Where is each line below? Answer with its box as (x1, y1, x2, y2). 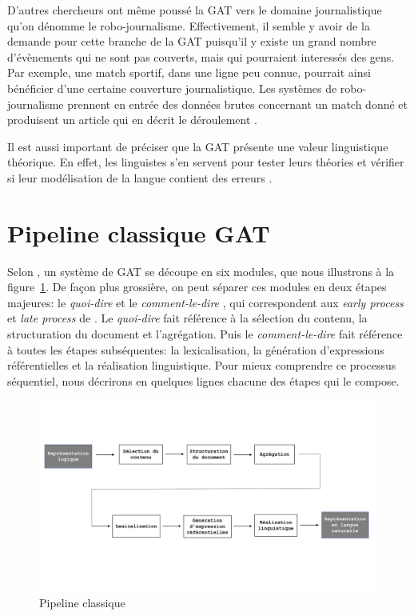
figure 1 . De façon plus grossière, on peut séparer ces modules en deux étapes (7, 278, 387, 295)
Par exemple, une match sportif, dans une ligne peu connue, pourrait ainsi (7, 64, 371, 81)
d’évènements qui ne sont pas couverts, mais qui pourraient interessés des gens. (7, 48, 395, 65)
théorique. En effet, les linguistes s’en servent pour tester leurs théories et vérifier (7, 154, 404, 170)
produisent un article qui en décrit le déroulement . (7, 111, 257, 128)
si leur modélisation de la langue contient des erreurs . (7, 169, 273, 186)
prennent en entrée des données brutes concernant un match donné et (67, 95, 408, 112)
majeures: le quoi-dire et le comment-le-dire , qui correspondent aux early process (7, 294, 404, 310)
